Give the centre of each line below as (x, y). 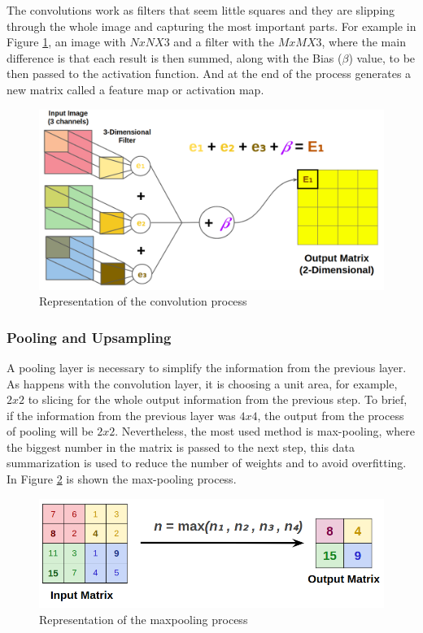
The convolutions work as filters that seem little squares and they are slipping (201, 10)
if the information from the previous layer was (121, 415)
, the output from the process (331, 415)
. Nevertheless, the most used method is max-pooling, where (265, 431)
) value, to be (382, 57)
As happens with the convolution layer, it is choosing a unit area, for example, (202, 383)
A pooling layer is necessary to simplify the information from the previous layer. (207, 367)
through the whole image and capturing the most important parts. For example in (211, 26)
